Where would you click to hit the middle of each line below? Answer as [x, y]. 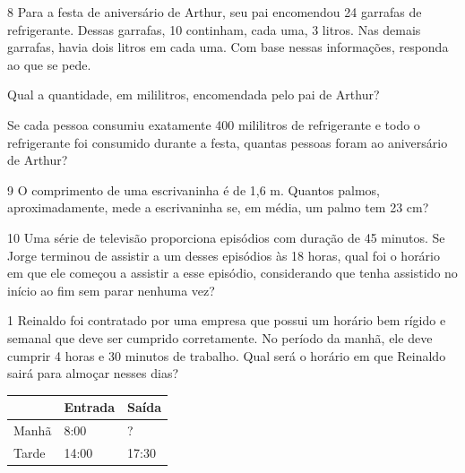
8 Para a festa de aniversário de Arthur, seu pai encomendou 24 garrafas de [215, 12]
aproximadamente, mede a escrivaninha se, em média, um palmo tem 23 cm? [218, 207]
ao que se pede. [49, 64]
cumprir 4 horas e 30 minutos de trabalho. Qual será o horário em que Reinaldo [227, 355]
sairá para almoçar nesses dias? [93, 373]
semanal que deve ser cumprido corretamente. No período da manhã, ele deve [220, 337]
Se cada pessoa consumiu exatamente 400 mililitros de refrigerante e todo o [214, 124]
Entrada [89, 407]
